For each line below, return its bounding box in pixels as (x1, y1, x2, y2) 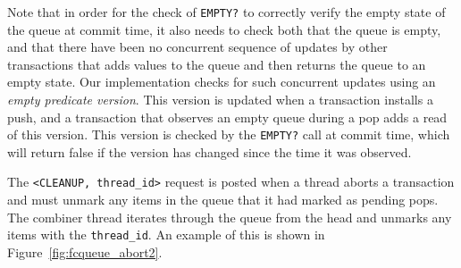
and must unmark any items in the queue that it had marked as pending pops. (7, 190, 439, 209)
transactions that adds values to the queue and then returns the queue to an (7, 54, 426, 73)
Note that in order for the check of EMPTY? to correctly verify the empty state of (7, 3, 446, 21)
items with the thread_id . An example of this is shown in (7, 225, 325, 244)
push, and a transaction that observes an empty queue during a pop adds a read (7, 107, 448, 126)
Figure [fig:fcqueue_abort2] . (7, 242, 163, 261)
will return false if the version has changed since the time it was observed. (7, 142, 412, 161)
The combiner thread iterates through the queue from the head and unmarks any (7, 207, 452, 226)
